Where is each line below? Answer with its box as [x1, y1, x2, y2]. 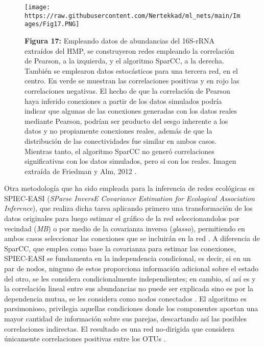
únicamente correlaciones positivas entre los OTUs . [4, 333, 166, 344]
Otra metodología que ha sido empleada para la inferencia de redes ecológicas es [4, 183, 255, 193]
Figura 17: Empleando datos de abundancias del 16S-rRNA [25, 35, 215, 46]
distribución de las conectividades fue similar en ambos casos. [25, 135, 217, 146]
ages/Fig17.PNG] [25, 20, 80, 28]
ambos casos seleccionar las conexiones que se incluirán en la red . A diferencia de [4, 233, 260, 244]
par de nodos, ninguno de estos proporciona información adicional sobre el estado [4, 263, 259, 274]
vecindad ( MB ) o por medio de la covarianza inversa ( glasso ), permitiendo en [4, 223, 245, 233]
